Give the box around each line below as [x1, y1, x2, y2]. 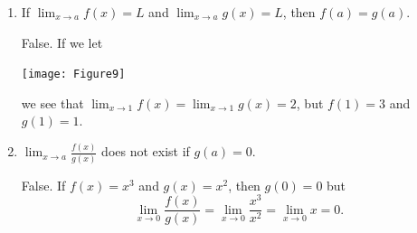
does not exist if [101, 142, 190, 161]
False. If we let [21, 33, 103, 51]
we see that [21, 93, 84, 112]
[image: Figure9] [21, 68, 126, 81]
